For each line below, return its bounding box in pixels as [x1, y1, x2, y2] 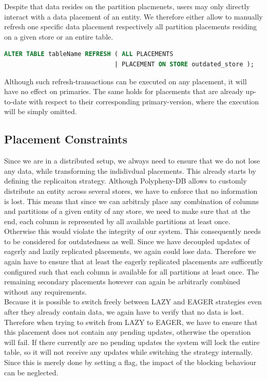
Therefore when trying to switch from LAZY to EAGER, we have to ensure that [4, 316, 258, 327]
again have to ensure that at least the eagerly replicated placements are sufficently [4, 256, 263, 267]
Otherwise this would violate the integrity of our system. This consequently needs [4, 226, 261, 237]
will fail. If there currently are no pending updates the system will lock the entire [4, 336, 260, 347]
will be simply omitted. [4, 106, 77, 117]
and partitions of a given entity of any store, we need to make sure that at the [4, 206, 251, 216]
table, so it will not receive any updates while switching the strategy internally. [4, 347, 253, 357]
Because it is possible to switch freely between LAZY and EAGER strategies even [4, 296, 262, 307]
